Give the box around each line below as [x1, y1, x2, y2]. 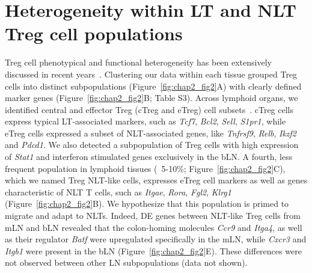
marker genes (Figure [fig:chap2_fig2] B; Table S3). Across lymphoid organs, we [5, 91, 298, 104]
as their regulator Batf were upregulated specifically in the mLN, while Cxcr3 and [5, 233, 307, 245]
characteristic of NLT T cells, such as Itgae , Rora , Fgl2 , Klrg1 [5, 185, 231, 198]
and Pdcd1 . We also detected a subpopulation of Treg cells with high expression [5, 138, 299, 151]
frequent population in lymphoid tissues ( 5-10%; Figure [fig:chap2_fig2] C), [5, 162, 286, 174]
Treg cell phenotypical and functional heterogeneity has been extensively [5, 56, 272, 69]
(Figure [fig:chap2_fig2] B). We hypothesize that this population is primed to [5, 197, 289, 210]
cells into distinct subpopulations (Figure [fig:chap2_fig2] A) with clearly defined [5, 79, 302, 92]
